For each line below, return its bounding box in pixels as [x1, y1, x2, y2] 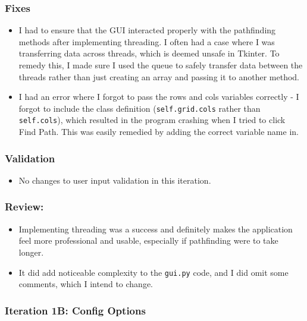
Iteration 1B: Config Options [5, 303, 146, 317]
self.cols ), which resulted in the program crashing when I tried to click [18, 114, 286, 126]
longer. [18, 246, 44, 258]
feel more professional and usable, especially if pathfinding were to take [18, 234, 278, 247]
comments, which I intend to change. [18, 278, 153, 290]
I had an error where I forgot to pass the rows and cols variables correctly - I [18, 90, 299, 103]
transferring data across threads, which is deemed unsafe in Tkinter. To [18, 47, 280, 59]
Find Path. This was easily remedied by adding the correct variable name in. [18, 125, 299, 138]
